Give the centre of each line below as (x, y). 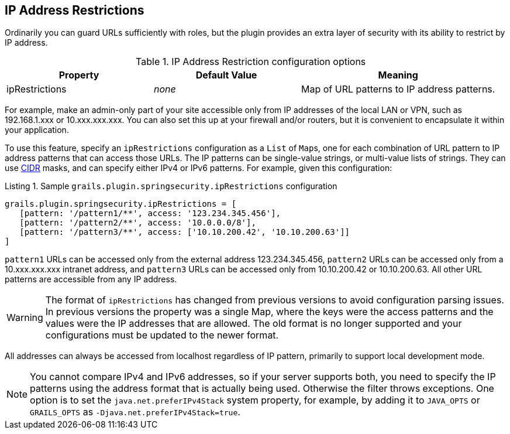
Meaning (398, 75)
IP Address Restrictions (75, 10)
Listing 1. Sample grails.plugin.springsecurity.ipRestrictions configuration (171, 186)
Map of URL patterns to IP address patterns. (398, 89)
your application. (37, 130)
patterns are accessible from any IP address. (91, 279)
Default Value (226, 75)
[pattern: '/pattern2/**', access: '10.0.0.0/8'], (138, 223)
